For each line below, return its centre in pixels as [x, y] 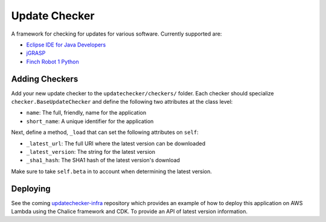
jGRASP [36, 53]
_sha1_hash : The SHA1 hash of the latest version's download [103, 160]
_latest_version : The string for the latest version [91, 151]
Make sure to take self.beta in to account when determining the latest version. [112, 171]
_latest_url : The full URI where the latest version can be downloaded [116, 143]
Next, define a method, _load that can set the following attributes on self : [105, 132]
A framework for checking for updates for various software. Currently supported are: [117, 34]
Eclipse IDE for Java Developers [66, 45]
